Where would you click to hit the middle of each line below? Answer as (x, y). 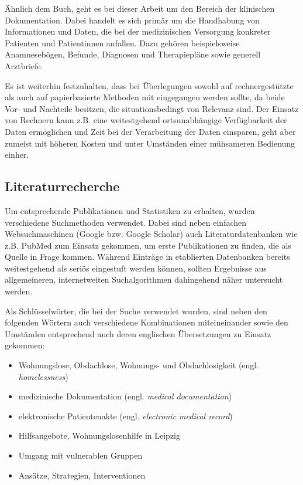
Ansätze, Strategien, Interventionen (82, 475)
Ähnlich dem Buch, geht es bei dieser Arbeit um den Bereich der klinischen (140, 8)
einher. (17, 155)
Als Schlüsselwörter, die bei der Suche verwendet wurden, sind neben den (136, 311)
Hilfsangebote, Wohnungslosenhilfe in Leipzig (99, 435)
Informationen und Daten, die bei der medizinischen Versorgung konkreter (138, 31)
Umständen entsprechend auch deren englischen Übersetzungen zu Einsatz (138, 333)
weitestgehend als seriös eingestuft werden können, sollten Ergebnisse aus (136, 268)
